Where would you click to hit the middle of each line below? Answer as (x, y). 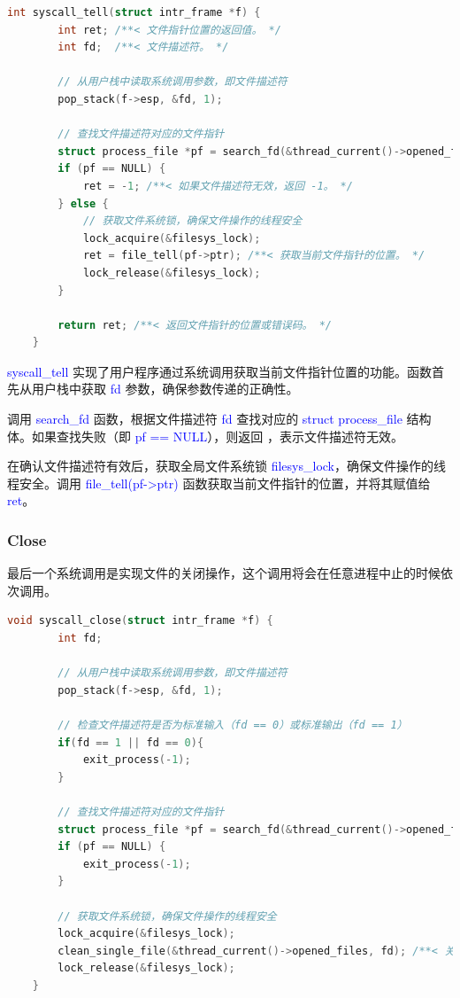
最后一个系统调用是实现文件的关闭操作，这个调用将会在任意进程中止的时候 (224, 573)
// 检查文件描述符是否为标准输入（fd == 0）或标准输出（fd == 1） (233, 725)
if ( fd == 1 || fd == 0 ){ (131, 742)
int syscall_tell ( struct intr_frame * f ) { (134, 12)
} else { (83, 203)
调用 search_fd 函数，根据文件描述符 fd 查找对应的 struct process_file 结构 (219, 419)
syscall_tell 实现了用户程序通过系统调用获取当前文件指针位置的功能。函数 (220, 371)
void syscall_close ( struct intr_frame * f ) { (140, 621)
